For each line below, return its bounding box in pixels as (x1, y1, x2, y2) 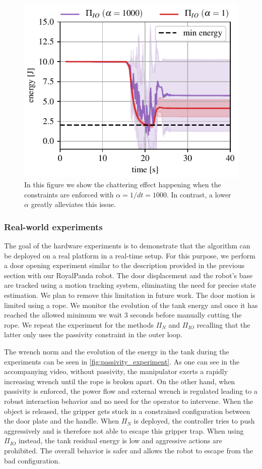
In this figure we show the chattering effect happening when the (24, 179, 221, 190)
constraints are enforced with (24, 189, 114, 199)
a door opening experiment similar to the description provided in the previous (4, 260, 245, 271)
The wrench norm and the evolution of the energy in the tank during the (4, 346, 229, 357)
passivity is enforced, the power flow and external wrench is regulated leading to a (4, 386, 257, 396)
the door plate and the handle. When (4, 415, 119, 426)
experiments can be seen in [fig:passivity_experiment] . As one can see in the (4, 356, 240, 367)
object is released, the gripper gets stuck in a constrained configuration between (4, 405, 250, 416)
